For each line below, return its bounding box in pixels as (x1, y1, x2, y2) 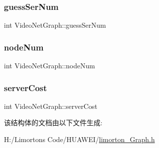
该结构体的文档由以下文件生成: (4, 117, 102, 128)
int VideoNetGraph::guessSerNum (4, 20, 106, 30)
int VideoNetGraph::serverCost (4, 100, 97, 111)
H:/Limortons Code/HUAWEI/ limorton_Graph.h (4, 134, 155, 145)
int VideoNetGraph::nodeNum (4, 60, 95, 71)
